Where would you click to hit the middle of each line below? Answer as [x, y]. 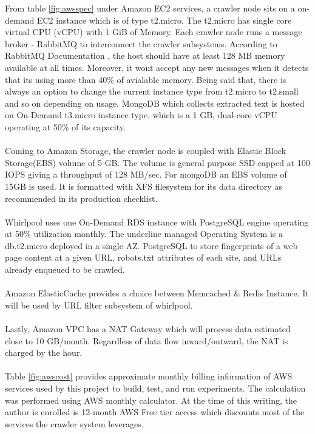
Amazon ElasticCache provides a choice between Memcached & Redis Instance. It [157, 293]
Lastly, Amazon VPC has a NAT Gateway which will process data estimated [148, 329]
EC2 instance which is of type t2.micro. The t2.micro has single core [164, 20]
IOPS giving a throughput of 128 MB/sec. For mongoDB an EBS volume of [146, 174]
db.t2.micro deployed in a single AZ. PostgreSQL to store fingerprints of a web [151, 245]
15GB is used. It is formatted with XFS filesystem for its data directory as [144, 186]
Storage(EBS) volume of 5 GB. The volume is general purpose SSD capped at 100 [157, 162]
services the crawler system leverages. [74, 423]
